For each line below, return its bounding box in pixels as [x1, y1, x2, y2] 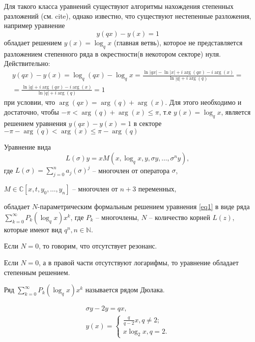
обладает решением [4, 37, 62, 47]
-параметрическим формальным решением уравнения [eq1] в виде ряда [37, 201, 250, 212]
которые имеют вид [4, 224, 62, 234]
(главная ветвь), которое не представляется [113, 37, 243, 47]
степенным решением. [4, 267, 70, 277]
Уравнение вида [4, 142, 51, 152]
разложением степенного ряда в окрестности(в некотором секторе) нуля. [4, 48, 221, 59]
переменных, [138, 184, 176, 194]
